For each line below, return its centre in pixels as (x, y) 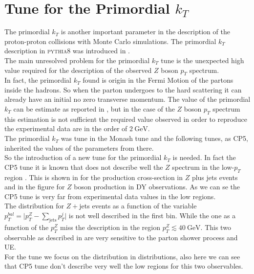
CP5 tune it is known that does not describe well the (84, 167)
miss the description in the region (110, 227)
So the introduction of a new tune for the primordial (83, 157)
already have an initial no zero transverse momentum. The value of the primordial (127, 99)
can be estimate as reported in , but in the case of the (94, 109)
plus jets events (215, 177)
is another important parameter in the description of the (145, 32)
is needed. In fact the (204, 157)
